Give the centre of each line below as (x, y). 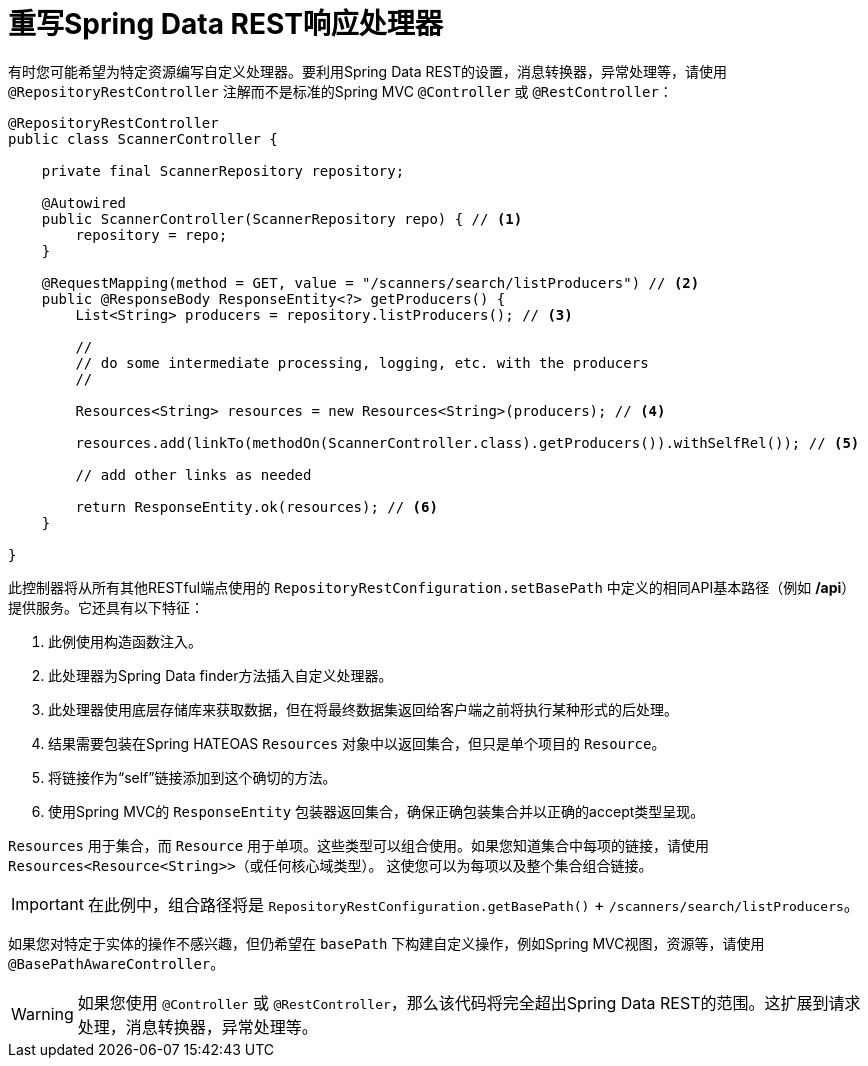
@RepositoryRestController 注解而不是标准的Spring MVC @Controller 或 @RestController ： (340, 91)
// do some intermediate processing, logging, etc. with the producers (362, 362)
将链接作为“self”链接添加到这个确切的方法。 (192, 777)
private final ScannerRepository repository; (223, 170)
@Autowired (84, 202)
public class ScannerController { (143, 138)
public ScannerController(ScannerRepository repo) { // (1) (282, 218)
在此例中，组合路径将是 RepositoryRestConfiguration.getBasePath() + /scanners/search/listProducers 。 (473, 904)
